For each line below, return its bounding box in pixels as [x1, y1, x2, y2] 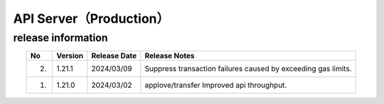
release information [13, 31, 108, 44]
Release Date [91, 51, 137, 61]
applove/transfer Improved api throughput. [144, 80, 287, 90]
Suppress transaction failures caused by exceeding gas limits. [144, 64, 352, 74]
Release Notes [144, 51, 195, 61]
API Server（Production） [13, 11, 170, 26]
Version [56, 51, 84, 61]
